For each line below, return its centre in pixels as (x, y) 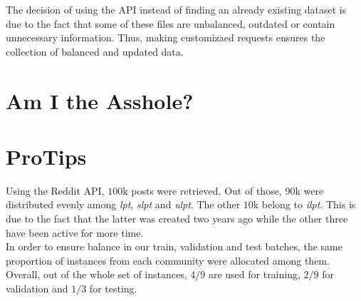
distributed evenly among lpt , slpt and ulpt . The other (123, 204)
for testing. (113, 289)
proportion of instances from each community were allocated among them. (168, 260)
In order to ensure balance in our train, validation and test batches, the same (174, 246)
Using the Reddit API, (55, 190)
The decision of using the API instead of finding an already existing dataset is (176, 9)
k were (309, 190)
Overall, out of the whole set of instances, (96, 274)
